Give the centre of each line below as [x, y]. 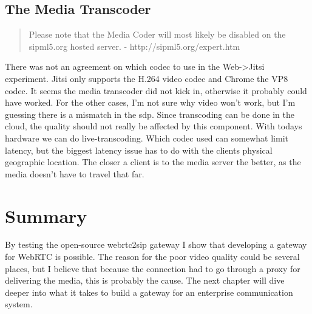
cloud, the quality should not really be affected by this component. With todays [154, 126]
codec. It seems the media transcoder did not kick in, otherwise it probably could [156, 90]
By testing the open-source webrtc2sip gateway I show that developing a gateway [156, 244]
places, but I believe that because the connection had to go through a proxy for [153, 268]
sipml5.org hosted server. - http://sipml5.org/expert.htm [134, 46]
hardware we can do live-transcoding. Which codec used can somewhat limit [147, 138]
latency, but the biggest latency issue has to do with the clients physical [139, 150]
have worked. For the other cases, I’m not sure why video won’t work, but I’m [150, 102]
